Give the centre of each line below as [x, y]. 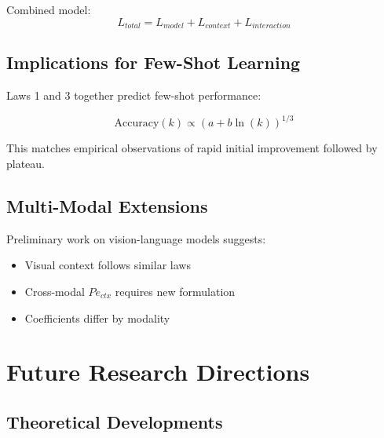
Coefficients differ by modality [97, 318]
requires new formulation [175, 291]
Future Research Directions [158, 372]
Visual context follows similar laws [108, 265]
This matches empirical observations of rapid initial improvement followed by [192, 148]
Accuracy [137, 124]
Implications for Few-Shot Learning [154, 62]
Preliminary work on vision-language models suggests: [136, 238]
